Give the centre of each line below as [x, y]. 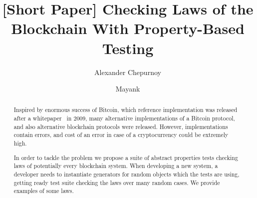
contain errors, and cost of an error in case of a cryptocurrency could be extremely [121, 135]
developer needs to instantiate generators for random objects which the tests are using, [127, 174]
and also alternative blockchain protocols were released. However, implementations [121, 126]
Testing [128, 48]
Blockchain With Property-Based [128, 28]
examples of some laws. [44, 191]
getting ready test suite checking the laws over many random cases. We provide [117, 182]
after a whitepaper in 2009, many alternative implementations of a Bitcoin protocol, [124, 118]
